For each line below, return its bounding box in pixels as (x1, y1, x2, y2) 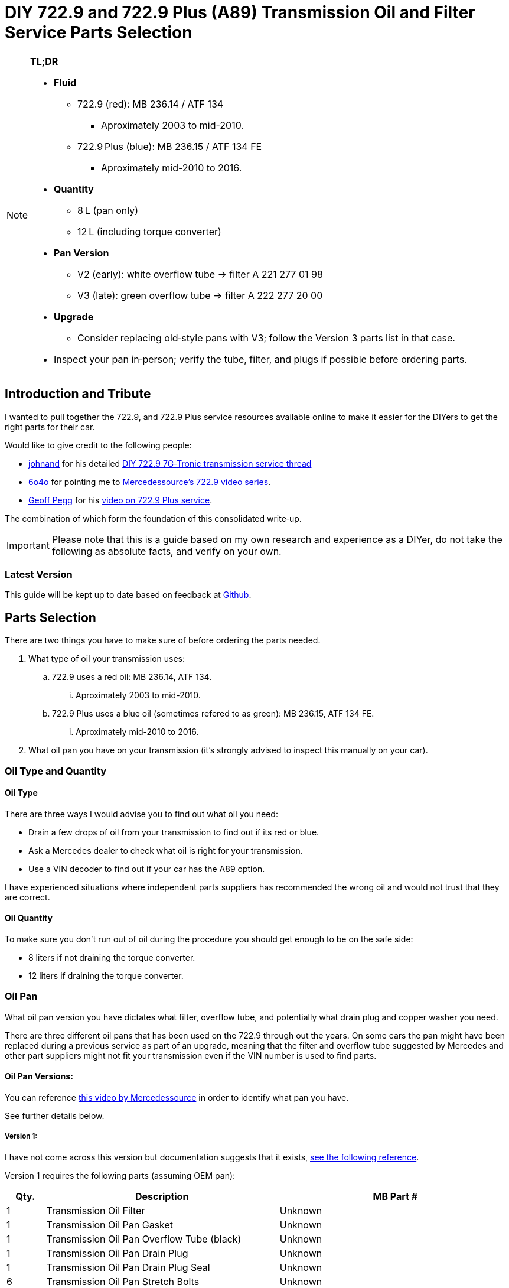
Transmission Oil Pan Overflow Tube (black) (46, 1232, 242, 1245)
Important (6, 539, 50, 551)
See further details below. (5, 1110, 105, 1121)
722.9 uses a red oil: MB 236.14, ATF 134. (52, 672, 212, 682)
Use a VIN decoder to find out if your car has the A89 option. (28, 863, 265, 874)
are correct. (5, 892, 50, 902)
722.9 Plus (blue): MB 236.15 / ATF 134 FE (77, 140, 262, 152)
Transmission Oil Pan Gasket (46, 1218, 174, 1231)
